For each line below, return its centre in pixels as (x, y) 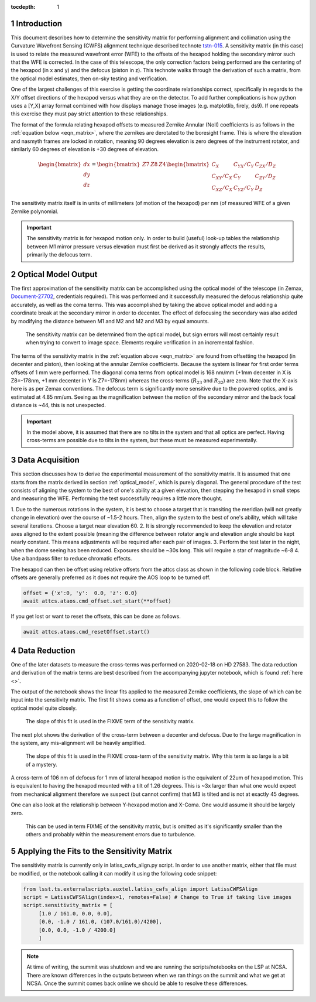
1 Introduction (37, 23)
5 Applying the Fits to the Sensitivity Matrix (92, 851)
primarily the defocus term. (59, 255)
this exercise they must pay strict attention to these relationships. (89, 114)
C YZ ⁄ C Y (243, 189)
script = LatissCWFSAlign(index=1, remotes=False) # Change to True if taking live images (157, 897)
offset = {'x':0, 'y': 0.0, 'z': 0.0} (80, 593)
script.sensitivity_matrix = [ (68, 905)
